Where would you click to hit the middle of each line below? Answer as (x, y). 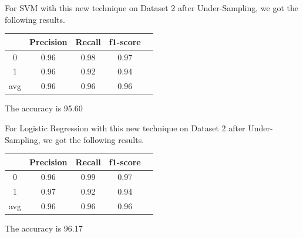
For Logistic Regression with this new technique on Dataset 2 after (125, 127)
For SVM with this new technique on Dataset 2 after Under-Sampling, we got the (151, 8)
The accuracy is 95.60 (44, 108)
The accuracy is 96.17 (44, 228)
